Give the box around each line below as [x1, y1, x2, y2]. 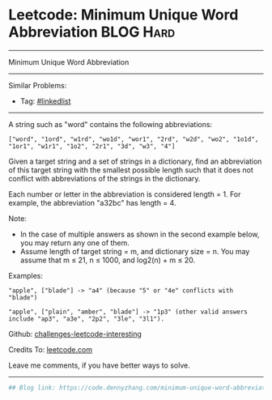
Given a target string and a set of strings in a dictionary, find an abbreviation [8, 156, 262, 166]
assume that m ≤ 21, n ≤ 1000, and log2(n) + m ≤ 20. [19, 255, 196, 265]
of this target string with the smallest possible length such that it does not [8, 164, 253, 175]
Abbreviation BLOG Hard [8, 23, 176, 41]
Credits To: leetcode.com [8, 344, 93, 354]
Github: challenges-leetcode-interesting [8, 329, 142, 338]
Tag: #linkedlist [19, 96, 71, 106]
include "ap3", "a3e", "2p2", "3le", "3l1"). [8, 314, 164, 323]
